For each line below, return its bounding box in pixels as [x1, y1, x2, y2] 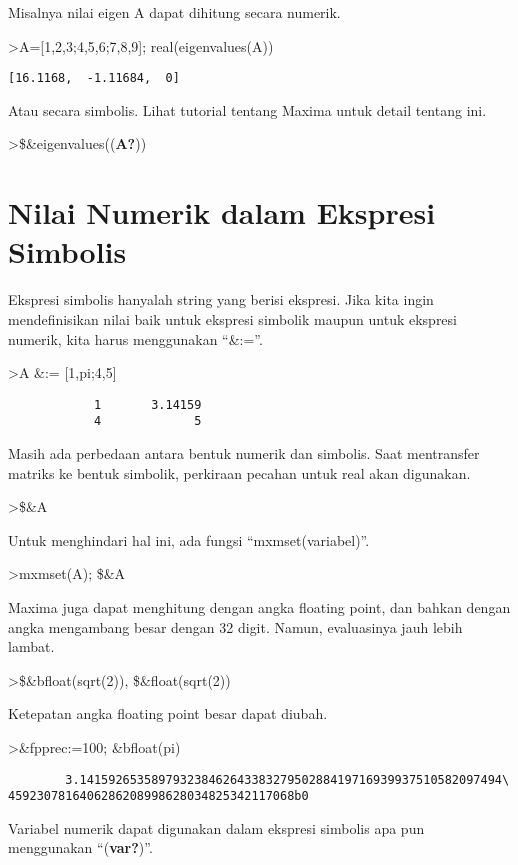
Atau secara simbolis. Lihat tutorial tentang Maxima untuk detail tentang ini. [8, 99, 487, 120]
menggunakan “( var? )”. [8, 837, 153, 858]
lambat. [8, 636, 55, 657]
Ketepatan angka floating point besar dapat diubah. [8, 703, 328, 724]
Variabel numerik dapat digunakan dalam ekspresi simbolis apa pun [8, 817, 425, 838]
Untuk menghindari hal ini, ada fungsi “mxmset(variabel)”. [8, 529, 370, 550]
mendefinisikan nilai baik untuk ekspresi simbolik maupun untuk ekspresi [8, 308, 457, 329]
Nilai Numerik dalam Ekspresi [8, 192, 436, 233]
